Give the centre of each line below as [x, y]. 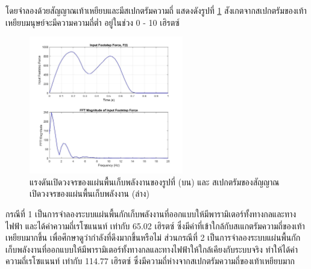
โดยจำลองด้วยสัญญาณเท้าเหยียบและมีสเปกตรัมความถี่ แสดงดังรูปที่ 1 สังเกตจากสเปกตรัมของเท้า [156, 10]
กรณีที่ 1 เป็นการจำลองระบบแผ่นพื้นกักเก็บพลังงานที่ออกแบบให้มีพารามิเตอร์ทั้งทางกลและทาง [151, 214]
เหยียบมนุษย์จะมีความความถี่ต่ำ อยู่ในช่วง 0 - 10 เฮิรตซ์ [93, 22]
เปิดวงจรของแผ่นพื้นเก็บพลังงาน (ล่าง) [90, 193]
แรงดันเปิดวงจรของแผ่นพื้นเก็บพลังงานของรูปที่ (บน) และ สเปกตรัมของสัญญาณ [155, 181]
